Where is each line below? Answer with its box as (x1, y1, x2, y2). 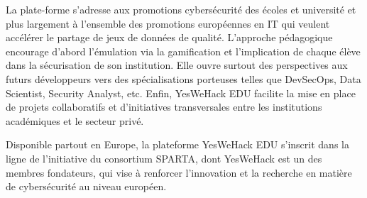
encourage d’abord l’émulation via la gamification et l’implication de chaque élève (6, 43, 361, 58)
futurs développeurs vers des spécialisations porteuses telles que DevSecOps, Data (6, 71, 361, 86)
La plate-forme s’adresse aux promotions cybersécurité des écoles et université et (6, 2, 356, 16)
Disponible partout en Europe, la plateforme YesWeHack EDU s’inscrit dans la (6, 137, 349, 152)
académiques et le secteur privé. (6, 113, 144, 128)
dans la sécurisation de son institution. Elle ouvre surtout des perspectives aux (6, 57, 348, 72)
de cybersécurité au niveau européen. (6, 179, 167, 194)
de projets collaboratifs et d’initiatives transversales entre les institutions (6, 99, 322, 114)
